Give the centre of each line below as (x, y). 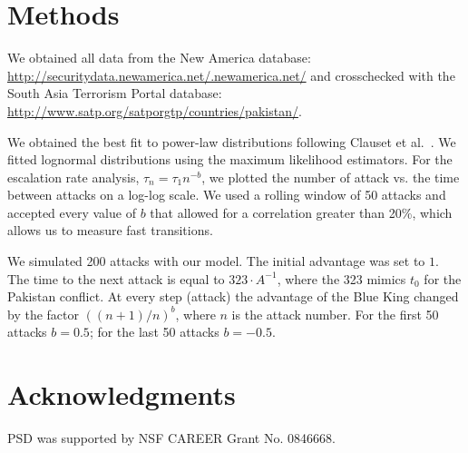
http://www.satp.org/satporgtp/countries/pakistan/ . (155, 110)
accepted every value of (72, 212)
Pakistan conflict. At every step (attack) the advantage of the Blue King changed (233, 296)
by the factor (43, 314)
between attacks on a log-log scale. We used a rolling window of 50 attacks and (227, 195)
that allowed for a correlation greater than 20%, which (301, 212)
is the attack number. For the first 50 (335, 314)
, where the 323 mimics (341, 278)
